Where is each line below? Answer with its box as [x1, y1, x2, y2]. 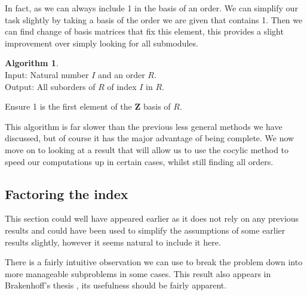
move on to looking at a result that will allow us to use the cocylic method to [5, 143, 289, 156]
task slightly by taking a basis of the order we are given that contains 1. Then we [5, 13, 303, 26]
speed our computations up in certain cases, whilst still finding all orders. [5, 155, 274, 167]
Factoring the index [5, 184, 128, 203]
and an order [98, 68, 145, 80]
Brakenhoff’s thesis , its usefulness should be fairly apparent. [5, 279, 227, 291]
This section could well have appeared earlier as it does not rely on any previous [5, 212, 299, 225]
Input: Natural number [5, 68, 89, 80]
